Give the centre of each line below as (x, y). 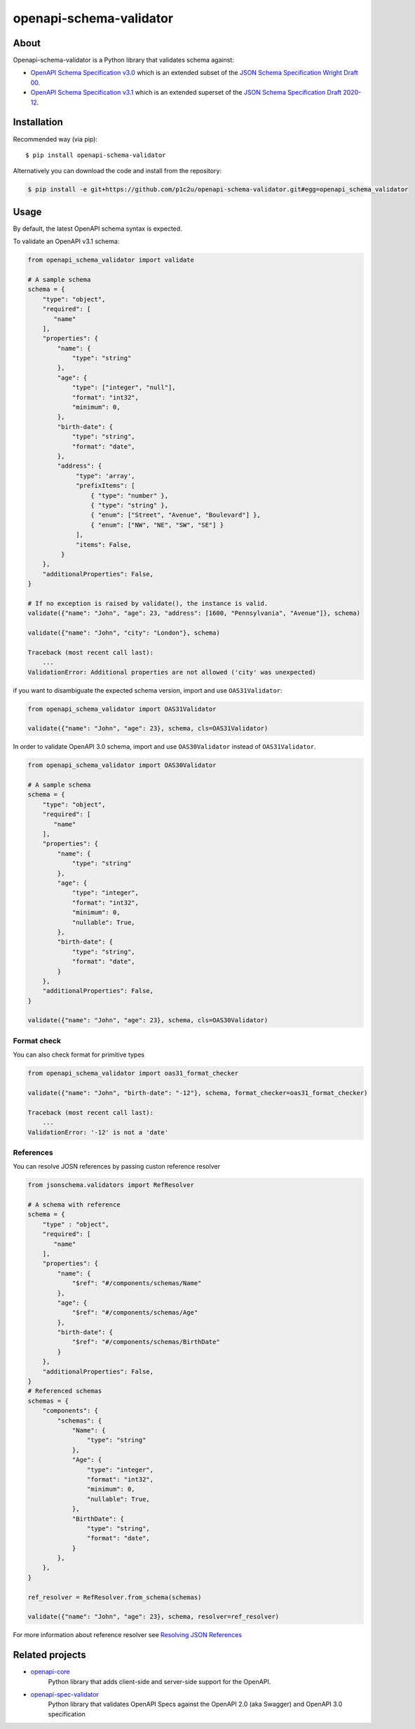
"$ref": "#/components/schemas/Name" (137, 1283)
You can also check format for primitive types (79, 1055)
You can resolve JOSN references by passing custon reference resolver (117, 1167)
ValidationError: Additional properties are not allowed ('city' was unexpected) (172, 672)
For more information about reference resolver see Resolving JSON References (127, 1635)
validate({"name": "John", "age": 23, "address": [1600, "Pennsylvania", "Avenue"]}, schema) (194, 613)
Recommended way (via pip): (55, 139)
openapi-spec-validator (65, 1695)
